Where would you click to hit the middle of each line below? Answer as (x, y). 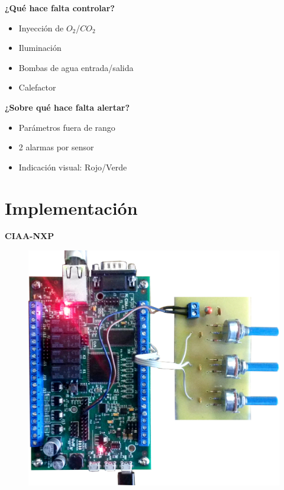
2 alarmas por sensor (56, 147)
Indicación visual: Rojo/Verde (73, 167)
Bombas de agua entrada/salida (76, 67)
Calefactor (37, 87)
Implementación (71, 207)
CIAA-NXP (30, 236)
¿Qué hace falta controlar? (60, 8)
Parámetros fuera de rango (67, 127)
